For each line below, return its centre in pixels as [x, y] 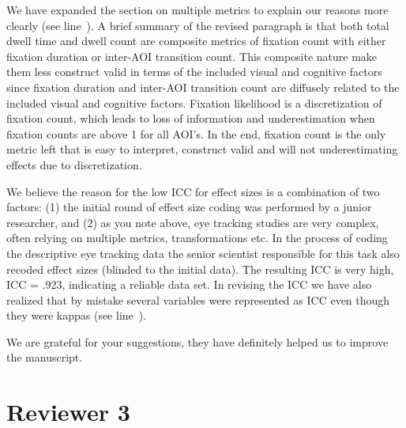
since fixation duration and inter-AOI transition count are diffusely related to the [203, 87]
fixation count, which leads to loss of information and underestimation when [191, 118]
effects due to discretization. [74, 164]
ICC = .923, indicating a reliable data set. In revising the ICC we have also [189, 284]
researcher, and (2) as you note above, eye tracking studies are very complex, [193, 222]
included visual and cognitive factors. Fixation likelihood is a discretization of [194, 102]
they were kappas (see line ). [77, 315]
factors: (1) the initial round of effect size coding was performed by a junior [189, 207]
